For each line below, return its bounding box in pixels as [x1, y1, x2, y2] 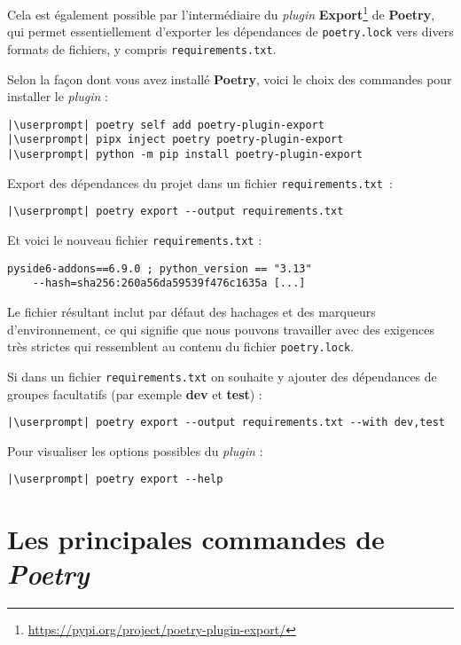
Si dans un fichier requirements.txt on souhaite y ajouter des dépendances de [7, 366, 437, 385]
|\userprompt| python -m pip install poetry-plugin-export [7, 148, 363, 161]
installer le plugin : [7, 87, 108, 106]
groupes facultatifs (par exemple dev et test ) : [7, 384, 262, 403]
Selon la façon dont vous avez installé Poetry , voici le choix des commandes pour [7, 69, 452, 88]
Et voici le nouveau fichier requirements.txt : [7, 231, 262, 249]
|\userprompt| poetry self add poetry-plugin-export [7, 118, 324, 131]
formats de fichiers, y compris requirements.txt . [7, 39, 277, 58]
